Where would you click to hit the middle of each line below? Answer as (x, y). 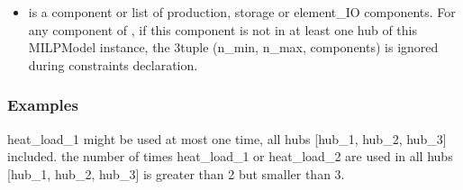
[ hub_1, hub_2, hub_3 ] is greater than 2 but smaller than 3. (176, 173)
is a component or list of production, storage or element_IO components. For (242, 12)
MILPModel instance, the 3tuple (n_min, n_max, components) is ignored (233, 47)
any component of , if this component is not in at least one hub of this (222, 29)
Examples (43, 105)
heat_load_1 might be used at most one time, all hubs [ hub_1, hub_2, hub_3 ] (227, 138)
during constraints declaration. (113, 64)
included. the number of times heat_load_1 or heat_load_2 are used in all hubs (230, 156)
